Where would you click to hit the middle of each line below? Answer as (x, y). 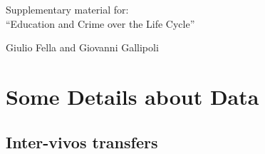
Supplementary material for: (67, 9)
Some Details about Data (132, 96)
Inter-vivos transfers (82, 142)
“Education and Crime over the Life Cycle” (100, 23)
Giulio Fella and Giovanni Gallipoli (82, 47)
